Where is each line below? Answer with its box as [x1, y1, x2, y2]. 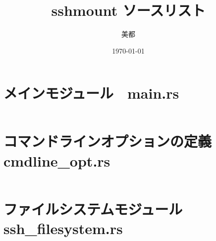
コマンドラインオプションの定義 [3, 131, 212, 151]
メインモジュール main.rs [3, 83, 179, 103]
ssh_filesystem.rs [3, 218, 123, 238]
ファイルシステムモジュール [3, 198, 183, 219]
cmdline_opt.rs [3, 150, 110, 171]
